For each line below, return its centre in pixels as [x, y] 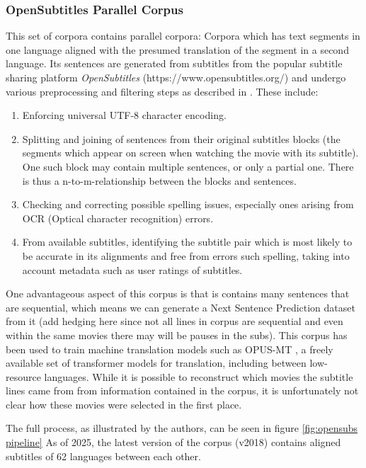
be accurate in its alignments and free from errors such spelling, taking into [186, 255]
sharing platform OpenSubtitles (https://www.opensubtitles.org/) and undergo [176, 77]
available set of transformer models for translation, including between [156, 363]
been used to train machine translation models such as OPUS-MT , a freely [170, 349]
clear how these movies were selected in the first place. [124, 404]
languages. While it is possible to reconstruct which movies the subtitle [199, 376]
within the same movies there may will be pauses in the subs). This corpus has [177, 335]
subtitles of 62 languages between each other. [103, 456]
